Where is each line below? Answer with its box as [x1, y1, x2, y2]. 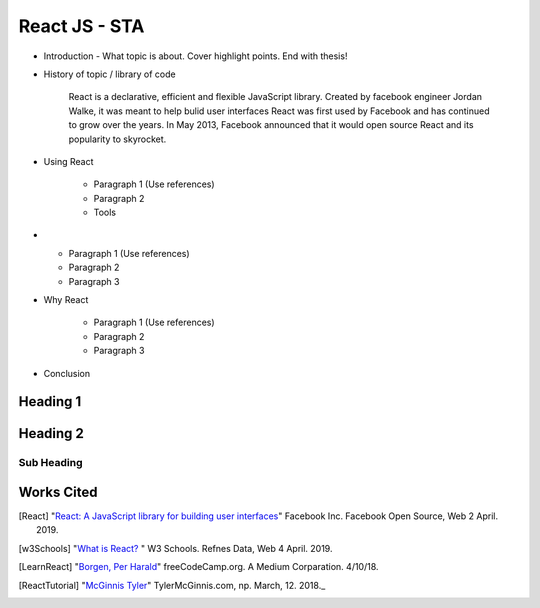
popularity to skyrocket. [68, 133, 167, 145]
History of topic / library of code [43, 68, 176, 80]
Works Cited [18, 483, 98, 500]
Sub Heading [18, 456, 83, 470]
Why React [43, 294, 89, 306]
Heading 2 [18, 425, 85, 442]
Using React [43, 155, 94, 167]
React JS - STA [18, 15, 145, 37]
